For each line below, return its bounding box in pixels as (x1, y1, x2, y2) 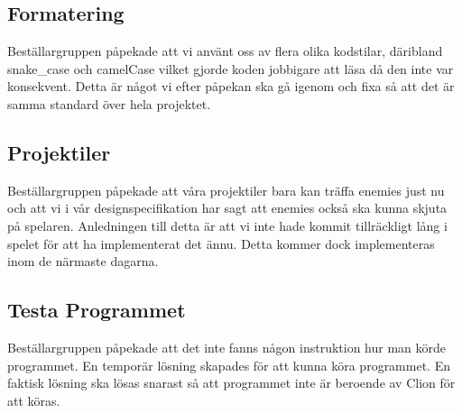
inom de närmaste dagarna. (7, 252, 159, 271)
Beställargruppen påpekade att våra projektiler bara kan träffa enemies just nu (7, 180, 445, 199)
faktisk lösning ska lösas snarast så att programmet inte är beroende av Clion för (7, 373, 456, 392)
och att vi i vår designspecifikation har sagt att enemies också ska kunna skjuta (7, 198, 448, 217)
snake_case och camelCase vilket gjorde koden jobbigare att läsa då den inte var (7, 59, 454, 78)
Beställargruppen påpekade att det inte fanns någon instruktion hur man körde (7, 337, 447, 356)
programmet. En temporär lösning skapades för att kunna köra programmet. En (7, 355, 450, 374)
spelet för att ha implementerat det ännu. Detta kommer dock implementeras (7, 234, 435, 252)
